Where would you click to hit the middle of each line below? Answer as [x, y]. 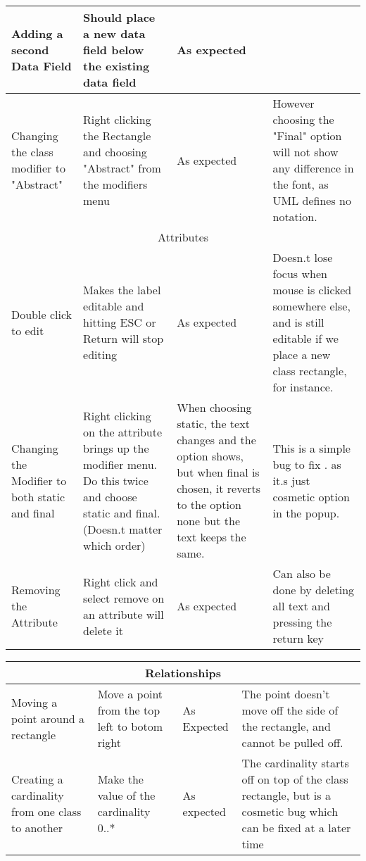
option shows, [210, 456]
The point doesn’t [286, 694]
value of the [126, 795]
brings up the [116, 448]
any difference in [313, 168]
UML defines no [312, 200]
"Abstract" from [122, 168]
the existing [116, 66]
